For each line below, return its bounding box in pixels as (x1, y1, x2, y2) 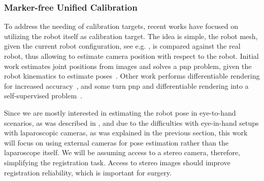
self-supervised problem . (4, 90, 82, 101)
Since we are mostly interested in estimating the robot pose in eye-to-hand (4, 107, 236, 118)
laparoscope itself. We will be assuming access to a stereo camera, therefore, (4, 147, 240, 158)
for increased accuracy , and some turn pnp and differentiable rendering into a (4, 80, 249, 91)
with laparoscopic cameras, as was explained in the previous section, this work (4, 127, 248, 138)
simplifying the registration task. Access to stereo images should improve (4, 157, 230, 167)
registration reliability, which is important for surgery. (4, 167, 172, 177)
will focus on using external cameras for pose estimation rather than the (4, 137, 228, 148)
